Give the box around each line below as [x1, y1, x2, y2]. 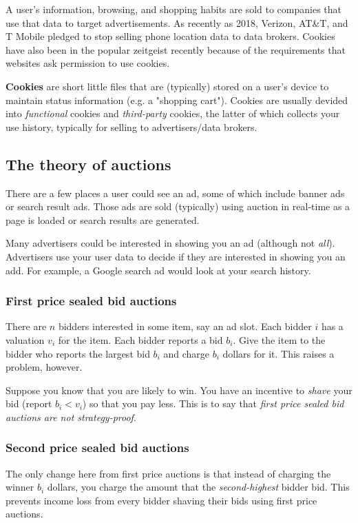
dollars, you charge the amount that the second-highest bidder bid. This [47, 480, 350, 494]
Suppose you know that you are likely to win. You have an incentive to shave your [6, 382, 352, 397]
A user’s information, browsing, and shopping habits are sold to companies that [6, 2, 342, 16]
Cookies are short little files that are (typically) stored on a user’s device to [6, 79, 329, 93]
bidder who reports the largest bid [6, 346, 150, 360]
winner [6, 480, 34, 494]
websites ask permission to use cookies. [6, 56, 170, 70]
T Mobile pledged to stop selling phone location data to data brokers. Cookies [6, 29, 335, 43]
